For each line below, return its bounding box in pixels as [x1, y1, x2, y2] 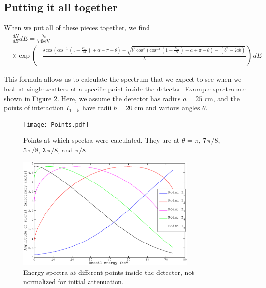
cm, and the [204, 93, 240, 103]
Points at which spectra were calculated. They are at [23, 135, 180, 145]
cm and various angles [134, 103, 200, 113]
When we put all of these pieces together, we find [4, 22, 150, 32]
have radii [82, 103, 112, 113]
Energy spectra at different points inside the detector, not [23, 267, 194, 277]
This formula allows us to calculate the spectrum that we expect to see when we [4, 74, 242, 84]
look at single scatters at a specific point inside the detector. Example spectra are [4, 84, 246, 93]
